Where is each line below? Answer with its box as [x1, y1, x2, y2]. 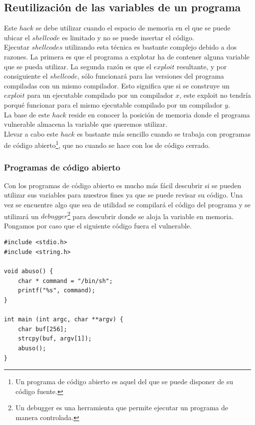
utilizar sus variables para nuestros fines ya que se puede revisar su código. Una [4, 190, 243, 200]
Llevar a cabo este [4, 128, 58, 139]
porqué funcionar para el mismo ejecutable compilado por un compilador [4, 99, 223, 110]
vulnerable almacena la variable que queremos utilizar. [4, 119, 168, 129]
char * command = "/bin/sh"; [18, 277, 113, 284]
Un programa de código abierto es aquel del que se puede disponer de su [15, 376, 233, 387]
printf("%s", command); [18, 287, 96, 294]
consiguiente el [4, 71, 48, 81]
